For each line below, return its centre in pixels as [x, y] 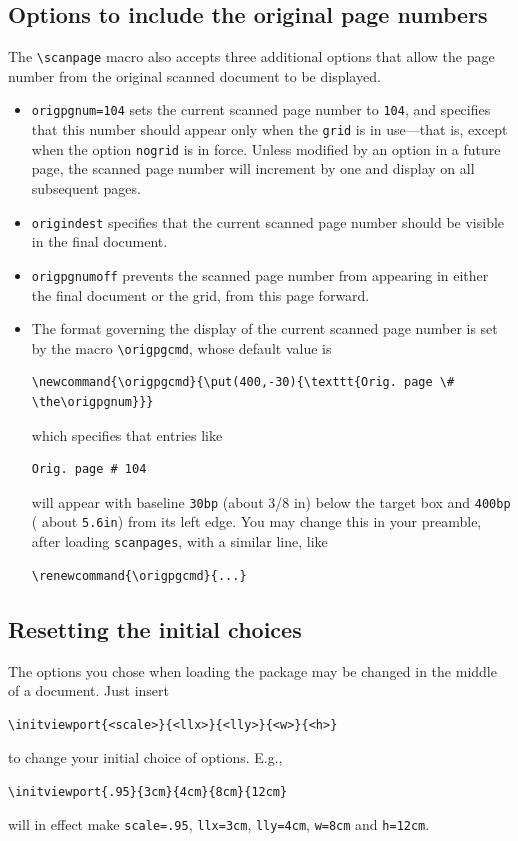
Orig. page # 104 [89, 469]
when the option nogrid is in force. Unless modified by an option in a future [266, 148]
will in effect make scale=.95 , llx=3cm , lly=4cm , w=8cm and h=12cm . [219, 824]
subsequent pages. [86, 188]
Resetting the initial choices [155, 628]
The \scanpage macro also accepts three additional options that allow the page [251, 56]
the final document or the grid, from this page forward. [200, 294]
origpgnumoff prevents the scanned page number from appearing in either [260, 274]
